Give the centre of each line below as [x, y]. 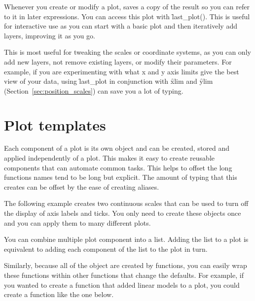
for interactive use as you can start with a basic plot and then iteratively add [121, 26]
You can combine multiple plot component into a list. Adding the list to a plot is [126, 239]
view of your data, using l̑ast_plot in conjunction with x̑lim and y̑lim [109, 81]
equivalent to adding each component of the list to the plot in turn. [106, 249]
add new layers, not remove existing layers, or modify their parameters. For [118, 61]
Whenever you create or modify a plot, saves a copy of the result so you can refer [127, 6]
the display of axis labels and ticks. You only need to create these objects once [123, 213]
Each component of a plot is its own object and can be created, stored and [117, 148]
